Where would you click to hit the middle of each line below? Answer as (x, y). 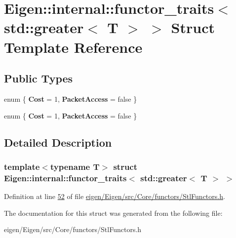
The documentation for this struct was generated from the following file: (113, 213)
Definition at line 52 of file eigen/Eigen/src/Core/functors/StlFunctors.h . (115, 196)
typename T (75, 166)
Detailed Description (58, 142)
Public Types (39, 78)
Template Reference (73, 47)
